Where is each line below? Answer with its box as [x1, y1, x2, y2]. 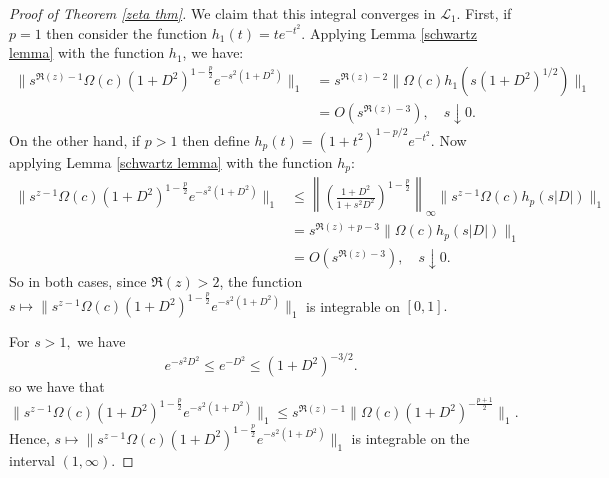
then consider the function [46, 22, 208, 43]
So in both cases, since [9, 271, 147, 292]
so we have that [9, 376, 105, 397]
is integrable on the [351, 427, 470, 448]
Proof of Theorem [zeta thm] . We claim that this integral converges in [9, 3, 436, 23]
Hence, [9, 427, 50, 448]
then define [182, 129, 250, 150]
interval [9, 449, 55, 470]
